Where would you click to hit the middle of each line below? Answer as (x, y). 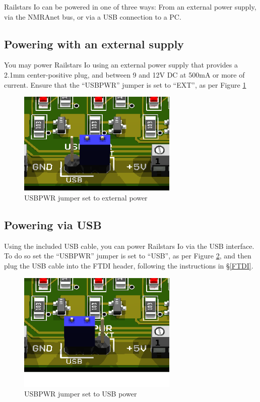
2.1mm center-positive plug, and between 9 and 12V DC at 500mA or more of (124, 74)
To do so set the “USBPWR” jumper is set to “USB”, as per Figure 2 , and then (128, 256)
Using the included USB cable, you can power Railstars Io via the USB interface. (129, 246)
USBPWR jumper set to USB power (81, 394)
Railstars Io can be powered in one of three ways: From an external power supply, (130, 7)
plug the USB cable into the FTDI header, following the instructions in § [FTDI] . (129, 266)
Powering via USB (53, 225)
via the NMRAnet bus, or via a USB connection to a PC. (93, 16)
